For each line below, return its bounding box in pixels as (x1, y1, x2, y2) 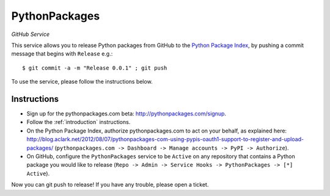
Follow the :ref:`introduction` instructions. (26, 118, 131, 126)
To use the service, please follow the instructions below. (11, 78, 153, 85)
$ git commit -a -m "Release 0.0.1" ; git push (22, 64, 167, 71)
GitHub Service (11, 31, 50, 38)
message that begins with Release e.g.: (11, 50, 113, 57)
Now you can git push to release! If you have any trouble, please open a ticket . (11, 181, 209, 189)
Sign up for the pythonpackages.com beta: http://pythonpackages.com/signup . (26, 110, 226, 117)
